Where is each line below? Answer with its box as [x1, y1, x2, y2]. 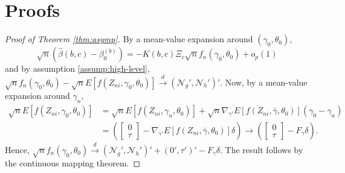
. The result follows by [220, 143, 303, 156]
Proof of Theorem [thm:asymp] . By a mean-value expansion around [5, 33, 253, 45]
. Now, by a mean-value [220, 75, 308, 88]
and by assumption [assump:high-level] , [5, 62, 150, 75]
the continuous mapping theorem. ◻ [5, 157, 141, 169]
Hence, [5, 143, 30, 156]
